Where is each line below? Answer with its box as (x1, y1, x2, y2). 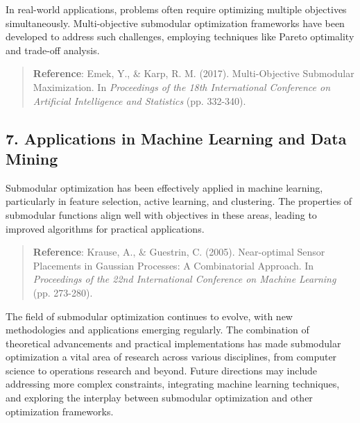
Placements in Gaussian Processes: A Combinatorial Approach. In (33, 258, 314, 272)
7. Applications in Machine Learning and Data (6, 127, 347, 149)
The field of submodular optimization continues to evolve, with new (6, 308, 293, 323)
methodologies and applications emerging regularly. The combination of (6, 322, 309, 337)
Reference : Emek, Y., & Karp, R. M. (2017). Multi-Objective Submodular (33, 66, 354, 81)
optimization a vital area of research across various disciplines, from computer (6, 349, 337, 364)
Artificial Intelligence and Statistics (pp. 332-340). (33, 93, 246, 108)
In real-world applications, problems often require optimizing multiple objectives (6, 2, 347, 16)
